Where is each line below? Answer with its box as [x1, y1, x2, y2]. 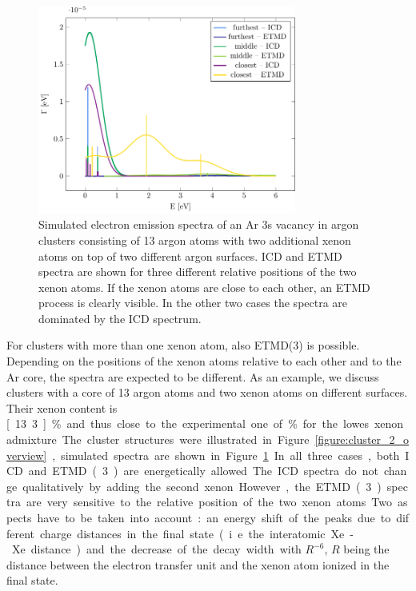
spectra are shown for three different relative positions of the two [38, 263, 357, 280]
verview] [6, 446, 47, 463]
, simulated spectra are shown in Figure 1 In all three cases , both [52, 446, 400, 463]
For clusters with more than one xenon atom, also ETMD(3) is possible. [6, 337, 360, 353]
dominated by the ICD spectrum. [38, 309, 202, 326]
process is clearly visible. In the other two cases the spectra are [38, 294, 348, 311]
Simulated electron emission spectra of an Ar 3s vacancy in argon [38, 216, 359, 233]
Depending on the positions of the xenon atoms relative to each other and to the [6, 353, 402, 369]
